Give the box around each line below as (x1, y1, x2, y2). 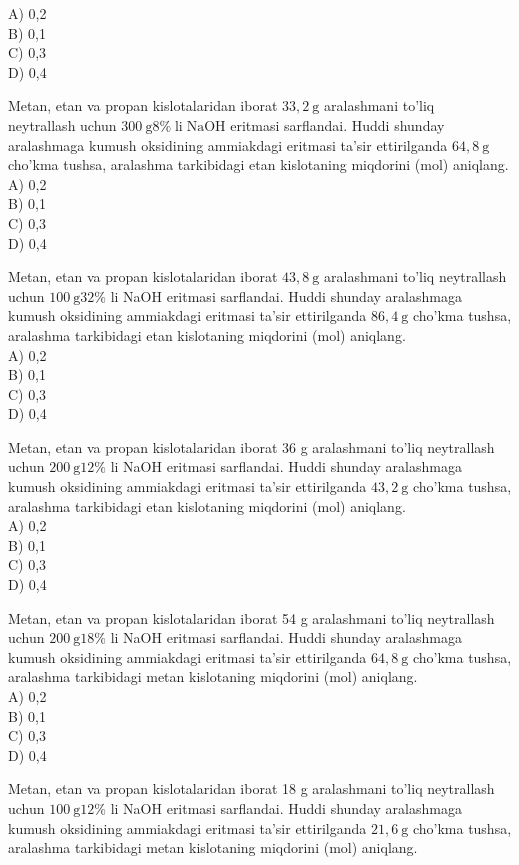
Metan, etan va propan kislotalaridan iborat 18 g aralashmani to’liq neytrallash (8, 778, 495, 799)
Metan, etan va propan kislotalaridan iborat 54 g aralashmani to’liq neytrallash (8, 607, 495, 628)
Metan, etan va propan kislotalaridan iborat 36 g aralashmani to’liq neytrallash (8, 436, 495, 457)
